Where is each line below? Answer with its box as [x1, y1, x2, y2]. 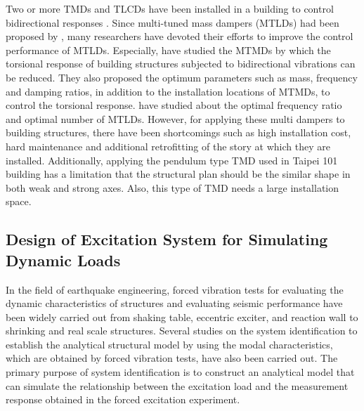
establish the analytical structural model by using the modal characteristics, [6, 337, 333, 351]
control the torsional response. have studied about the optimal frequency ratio [6, 98, 342, 112]
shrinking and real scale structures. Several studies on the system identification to [6, 323, 358, 338]
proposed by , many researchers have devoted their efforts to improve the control [6, 29, 353, 44]
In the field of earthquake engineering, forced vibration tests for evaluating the [6, 282, 344, 296]
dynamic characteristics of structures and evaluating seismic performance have [6, 296, 343, 311]
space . [6, 194, 32, 209]
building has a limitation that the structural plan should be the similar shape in [6, 167, 351, 181]
